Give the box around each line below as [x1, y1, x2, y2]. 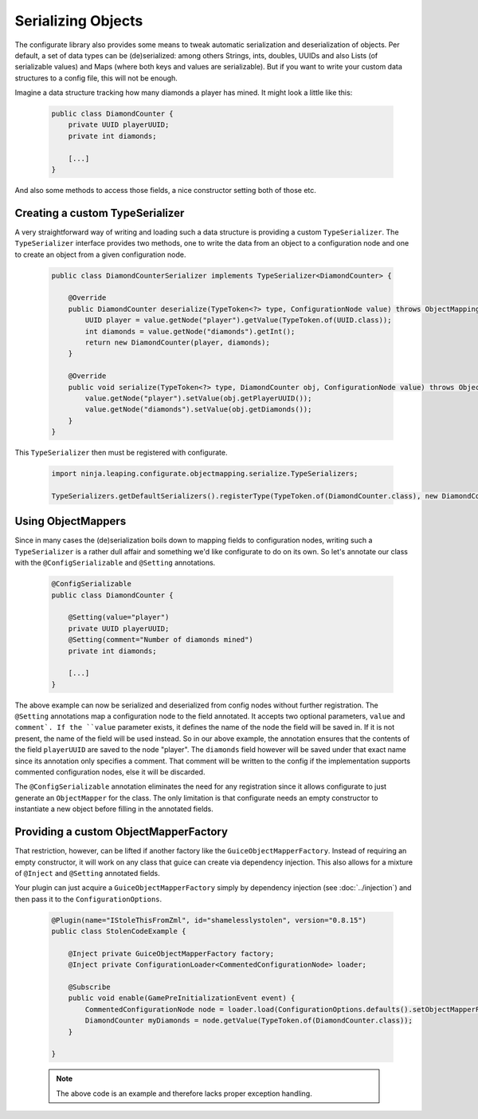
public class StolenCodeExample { [51, 927, 186, 936]
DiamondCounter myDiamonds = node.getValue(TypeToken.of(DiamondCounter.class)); [84, 1016, 413, 1025]
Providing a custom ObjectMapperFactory [14, 825, 229, 839]
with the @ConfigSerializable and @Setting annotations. [14, 558, 216, 568]
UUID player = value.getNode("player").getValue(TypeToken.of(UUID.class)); [84, 316, 392, 325]
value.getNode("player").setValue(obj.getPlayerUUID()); [84, 394, 312, 403]
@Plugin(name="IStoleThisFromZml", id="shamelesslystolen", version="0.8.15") [51, 916, 366, 924]
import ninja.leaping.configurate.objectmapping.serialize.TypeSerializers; [51, 469, 358, 479]
